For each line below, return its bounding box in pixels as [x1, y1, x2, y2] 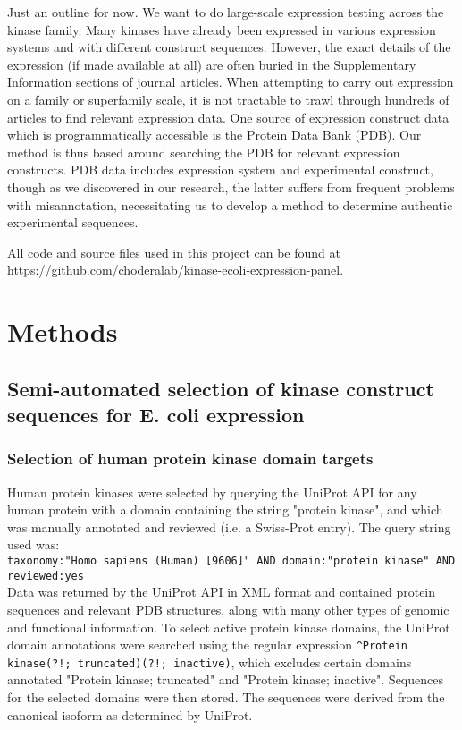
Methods [7, 313, 118, 350]
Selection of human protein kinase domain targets [7, 447, 374, 470]
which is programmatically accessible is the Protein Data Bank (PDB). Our [7, 125, 422, 144]
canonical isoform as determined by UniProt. [7, 705, 253, 724]
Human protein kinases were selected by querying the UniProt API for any [7, 482, 417, 501]
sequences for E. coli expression [7, 401, 305, 429]
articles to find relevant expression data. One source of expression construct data [7, 107, 449, 126]
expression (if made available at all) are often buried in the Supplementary [7, 55, 416, 73]
